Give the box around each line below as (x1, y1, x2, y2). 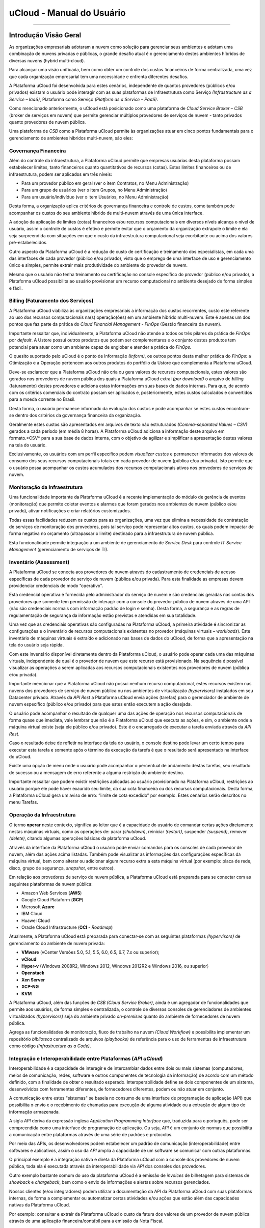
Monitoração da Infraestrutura (9, 484, 83, 491)
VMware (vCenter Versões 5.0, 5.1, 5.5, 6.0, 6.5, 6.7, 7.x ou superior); (21, 949, 159, 955)
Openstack (21, 970, 45, 976)
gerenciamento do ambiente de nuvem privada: (9, 940, 105, 946)
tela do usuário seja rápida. (9, 642, 64, 648)
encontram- (226, 405, 250, 411)
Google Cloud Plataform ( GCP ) (21, 897, 83, 903)
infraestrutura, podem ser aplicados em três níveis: (9, 171, 112, 177)
